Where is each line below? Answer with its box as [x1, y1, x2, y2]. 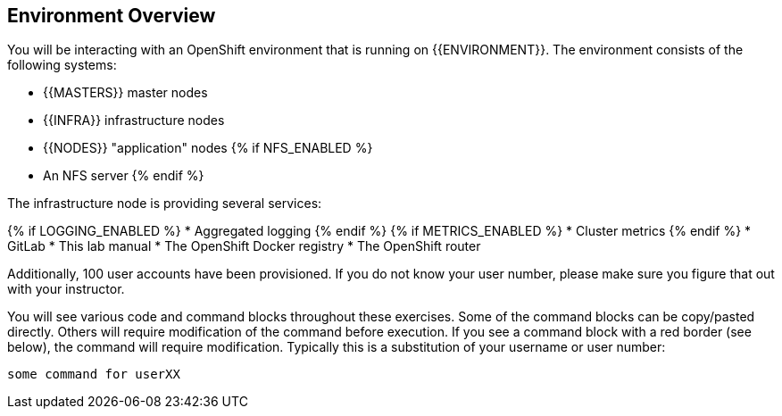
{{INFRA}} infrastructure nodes [43, 112, 225, 129]
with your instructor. [7, 281, 125, 297]
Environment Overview [7, 4, 216, 27]
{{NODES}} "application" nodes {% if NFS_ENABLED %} [43, 140, 373, 156]
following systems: [7, 57, 117, 73]
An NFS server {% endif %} [43, 168, 204, 184]
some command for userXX [7, 367, 180, 382]
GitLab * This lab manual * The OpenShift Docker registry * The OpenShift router [7, 238, 481, 254]
